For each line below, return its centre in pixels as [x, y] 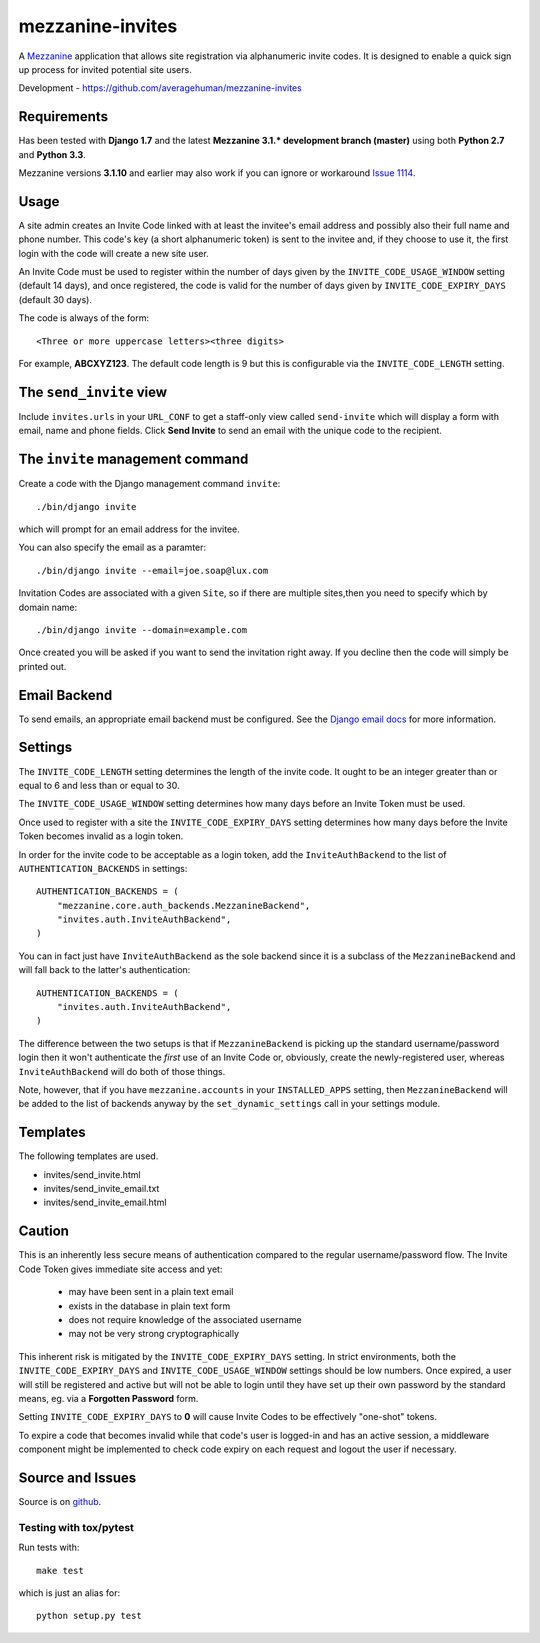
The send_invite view [92, 391]
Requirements [63, 116]
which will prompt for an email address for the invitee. [129, 529]
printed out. [42, 666]
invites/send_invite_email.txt [101, 1189]
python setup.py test [89, 1616]
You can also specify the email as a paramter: [112, 547]
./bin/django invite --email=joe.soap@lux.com [152, 570]
